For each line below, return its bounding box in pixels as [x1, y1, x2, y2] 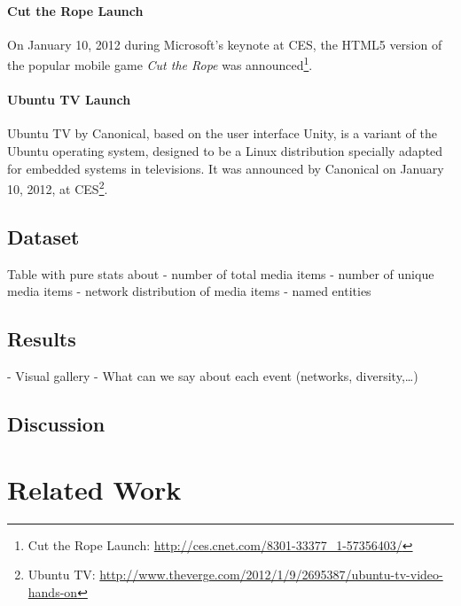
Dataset [7, 222, 80, 250]
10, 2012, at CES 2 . [7, 177, 108, 198]
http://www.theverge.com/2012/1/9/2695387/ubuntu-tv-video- [99, 565, 443, 584]
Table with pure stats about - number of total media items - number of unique [7, 264, 434, 283]
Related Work [7, 470, 182, 507]
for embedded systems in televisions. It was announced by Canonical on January [7, 159, 444, 177]
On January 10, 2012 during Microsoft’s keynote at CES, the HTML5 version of [7, 35, 442, 53]
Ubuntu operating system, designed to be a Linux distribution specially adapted [7, 142, 443, 160]
